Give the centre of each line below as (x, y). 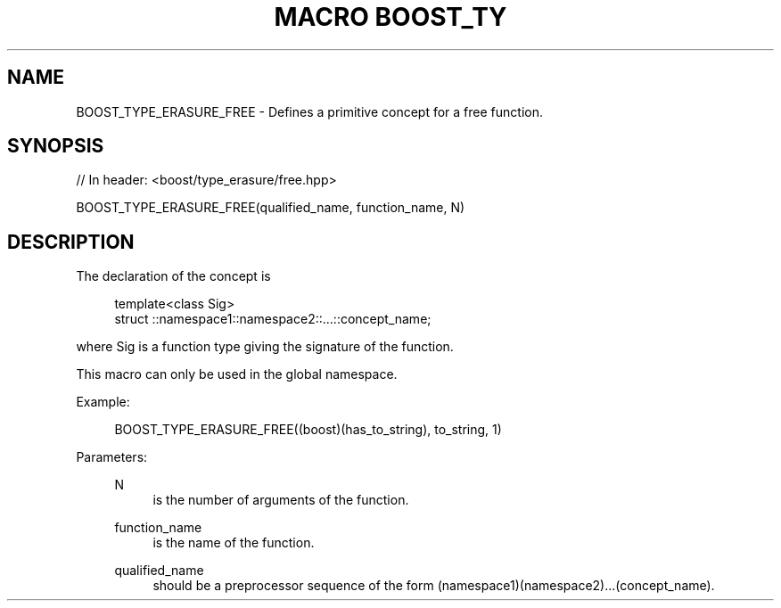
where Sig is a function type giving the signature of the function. (265, 347)
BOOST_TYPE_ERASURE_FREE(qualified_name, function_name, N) (271, 208)
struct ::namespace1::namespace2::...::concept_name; (273, 319)
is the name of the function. (234, 543)
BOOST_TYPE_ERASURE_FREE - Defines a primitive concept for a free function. (309, 111)
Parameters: (112, 457)
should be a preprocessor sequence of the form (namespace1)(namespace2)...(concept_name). (434, 586)
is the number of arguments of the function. (281, 500)
